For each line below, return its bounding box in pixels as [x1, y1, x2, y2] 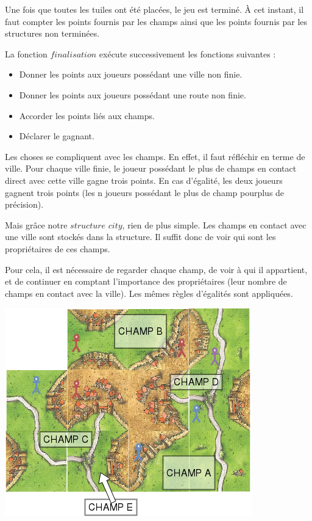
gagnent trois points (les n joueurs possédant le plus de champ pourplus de [5, 186, 285, 199]
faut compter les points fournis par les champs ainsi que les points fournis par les [5, 15, 308, 27]
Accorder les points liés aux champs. [19, 109, 155, 122]
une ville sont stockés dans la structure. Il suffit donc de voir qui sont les [5, 230, 276, 243]
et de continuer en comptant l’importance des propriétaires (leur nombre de [5, 275, 287, 288]
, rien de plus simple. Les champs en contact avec [122, 218, 307, 231]
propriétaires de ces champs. [5, 242, 110, 255]
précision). [5, 198, 44, 211]
